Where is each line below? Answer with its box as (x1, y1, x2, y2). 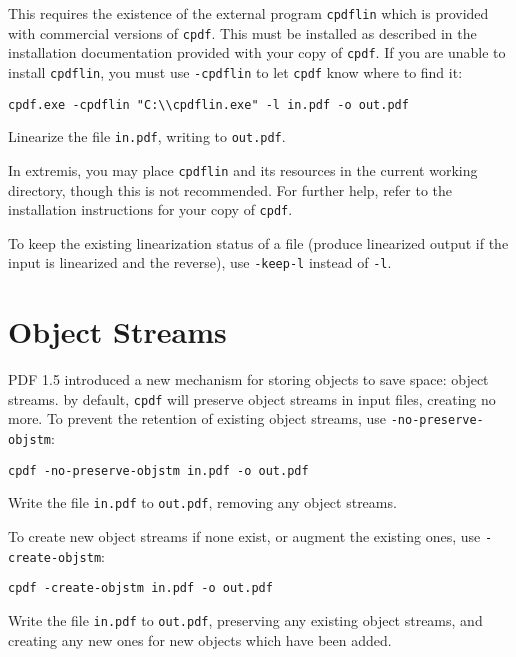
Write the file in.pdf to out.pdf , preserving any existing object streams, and (8, 610, 483, 631)
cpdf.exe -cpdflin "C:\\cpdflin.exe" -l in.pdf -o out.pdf (8, 97, 409, 112)
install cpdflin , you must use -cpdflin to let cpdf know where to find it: (8, 61, 463, 82)
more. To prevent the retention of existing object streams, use (8, 408, 387, 429)
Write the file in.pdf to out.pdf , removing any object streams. (8, 492, 397, 513)
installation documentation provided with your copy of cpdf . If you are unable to (8, 42, 506, 63)
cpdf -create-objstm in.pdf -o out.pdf (8, 581, 273, 596)
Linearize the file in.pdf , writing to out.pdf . (8, 126, 286, 147)
